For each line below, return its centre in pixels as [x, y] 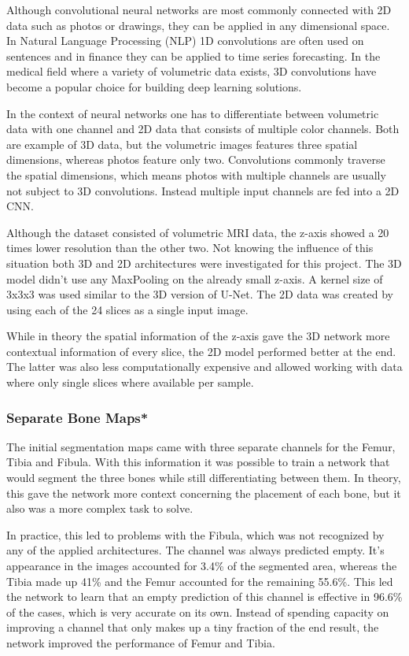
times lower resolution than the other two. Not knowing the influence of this [190, 248]
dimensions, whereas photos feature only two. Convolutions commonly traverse [196, 159]
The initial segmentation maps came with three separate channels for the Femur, [201, 446]
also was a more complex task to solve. [100, 508]
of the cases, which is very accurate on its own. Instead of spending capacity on [198, 612]
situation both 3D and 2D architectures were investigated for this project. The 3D [204, 263]
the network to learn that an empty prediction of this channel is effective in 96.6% [204, 597]
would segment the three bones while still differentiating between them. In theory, [204, 478]
